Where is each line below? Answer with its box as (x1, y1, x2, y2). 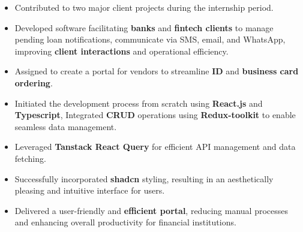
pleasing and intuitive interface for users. (14, 184, 165, 197)
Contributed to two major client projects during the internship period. (14, 1, 274, 13)
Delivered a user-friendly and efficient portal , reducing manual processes (14, 204, 288, 216)
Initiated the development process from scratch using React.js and (14, 97, 263, 109)
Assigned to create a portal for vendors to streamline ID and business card (14, 65, 299, 77)
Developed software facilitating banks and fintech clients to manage (14, 21, 274, 34)
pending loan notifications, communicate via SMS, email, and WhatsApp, (14, 33, 286, 46)
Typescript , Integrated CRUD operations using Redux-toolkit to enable (14, 109, 296, 121)
